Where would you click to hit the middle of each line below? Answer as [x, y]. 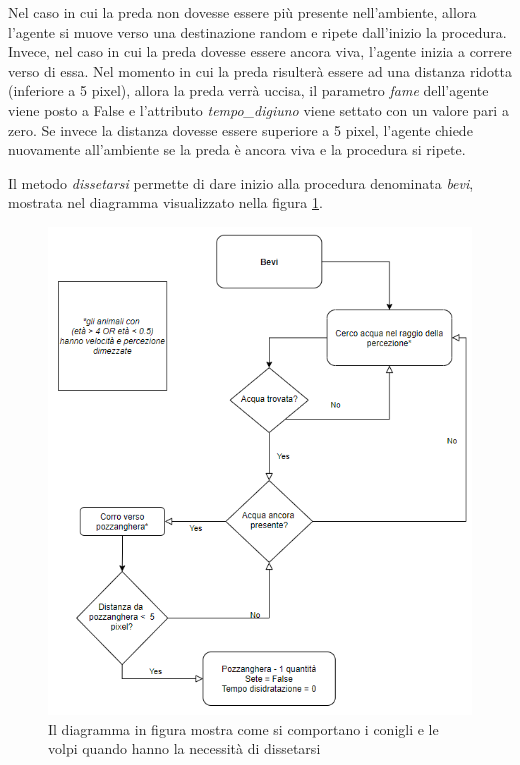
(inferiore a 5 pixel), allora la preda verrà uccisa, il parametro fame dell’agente [248, 90]
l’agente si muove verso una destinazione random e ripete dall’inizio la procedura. [257, 31]
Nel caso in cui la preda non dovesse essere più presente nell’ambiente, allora [242, 12]
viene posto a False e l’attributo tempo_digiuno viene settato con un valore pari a [258, 109]
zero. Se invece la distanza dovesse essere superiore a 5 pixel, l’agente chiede [240, 129]
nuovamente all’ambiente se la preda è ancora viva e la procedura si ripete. [237, 149]
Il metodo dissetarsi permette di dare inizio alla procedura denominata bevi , [241, 182]
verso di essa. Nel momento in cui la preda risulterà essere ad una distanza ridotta [260, 70]
